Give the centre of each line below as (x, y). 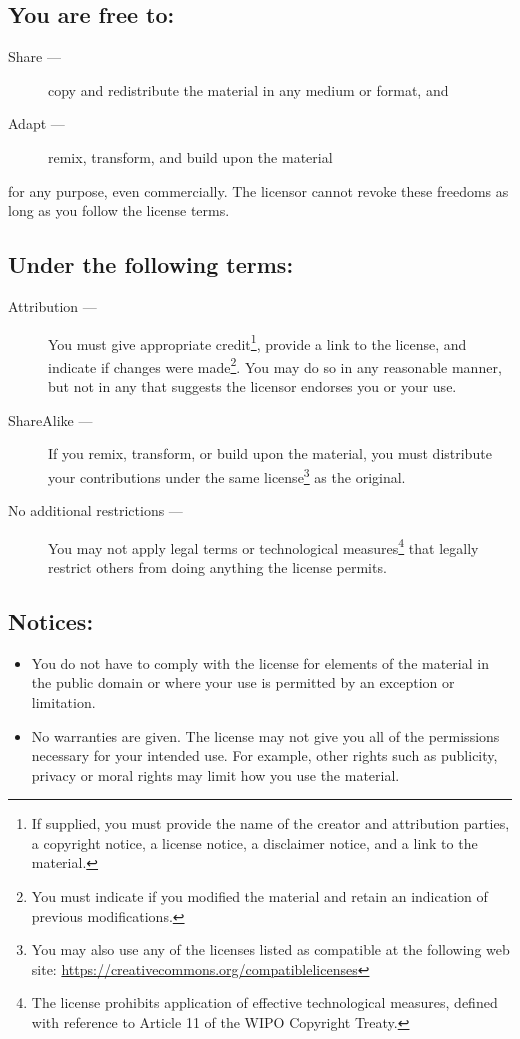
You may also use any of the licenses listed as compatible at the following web (270, 949)
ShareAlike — (50, 419)
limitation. (63, 701)
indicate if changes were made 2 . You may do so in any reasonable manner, (275, 365)
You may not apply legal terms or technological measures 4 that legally (263, 546)
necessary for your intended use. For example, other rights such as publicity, (264, 755)
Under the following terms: (151, 264)
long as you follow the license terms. (119, 210)
